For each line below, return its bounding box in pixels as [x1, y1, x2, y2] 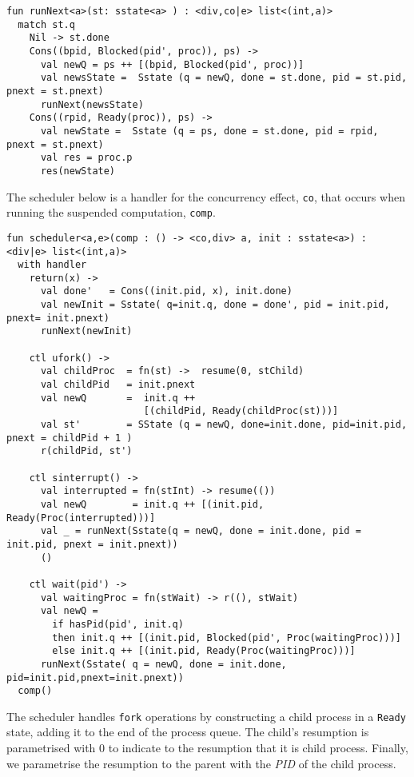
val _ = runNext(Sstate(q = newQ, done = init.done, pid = [40, 525, 361, 537]
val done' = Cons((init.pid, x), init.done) [40, 285, 293, 297]
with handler [18, 259, 87, 271]
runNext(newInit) [40, 325, 133, 337]
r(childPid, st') [40, 445, 133, 457]
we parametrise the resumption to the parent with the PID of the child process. [6, 755, 396, 771]
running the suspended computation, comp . [6, 204, 216, 221]
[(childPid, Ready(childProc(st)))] [143, 405, 339, 417]
